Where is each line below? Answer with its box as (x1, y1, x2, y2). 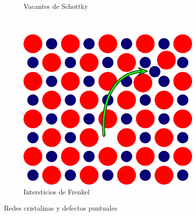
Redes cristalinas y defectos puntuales (4, 203, 118, 213)
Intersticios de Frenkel (24, 186, 90, 196)
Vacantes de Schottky (24, 1, 88, 11)
